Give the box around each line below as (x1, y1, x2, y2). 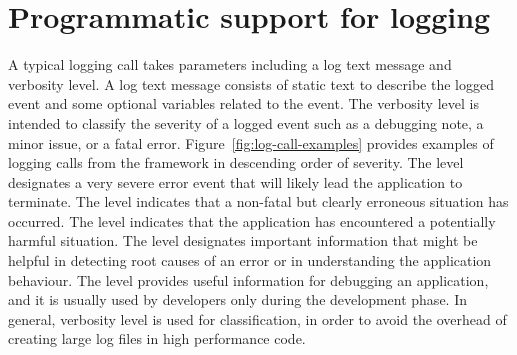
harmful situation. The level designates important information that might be (8, 230, 478, 251)
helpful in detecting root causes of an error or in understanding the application (8, 250, 492, 271)
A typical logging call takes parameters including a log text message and (8, 54, 452, 75)
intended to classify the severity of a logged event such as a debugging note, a (8, 112, 484, 133)
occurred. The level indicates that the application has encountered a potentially (8, 210, 496, 231)
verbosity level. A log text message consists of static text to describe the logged (8, 73, 494, 94)
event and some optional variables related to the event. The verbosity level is (8, 93, 479, 114)
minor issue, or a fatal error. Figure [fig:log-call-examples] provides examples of (8, 132, 494, 153)
